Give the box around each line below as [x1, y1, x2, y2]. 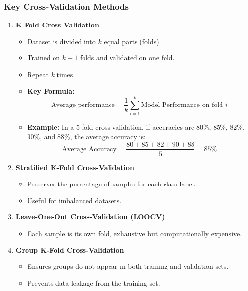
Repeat [27, 69, 49, 79]
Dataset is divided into [27, 36, 96, 46]
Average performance [51, 101, 115, 108]
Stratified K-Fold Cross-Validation [15, 162, 134, 172]
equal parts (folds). [104, 36, 161, 46]
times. [56, 69, 75, 79]
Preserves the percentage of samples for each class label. [27, 179, 196, 189]
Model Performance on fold [141, 101, 223, 108]
